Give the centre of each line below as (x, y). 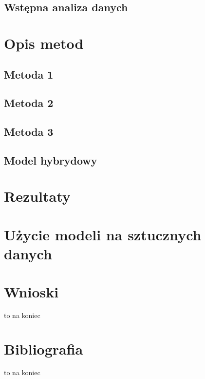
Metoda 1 (29, 74)
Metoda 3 (29, 132)
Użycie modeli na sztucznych (103, 234)
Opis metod (44, 43)
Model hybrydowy (51, 160)
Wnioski (31, 292)
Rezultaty (37, 196)
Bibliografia (44, 349)
